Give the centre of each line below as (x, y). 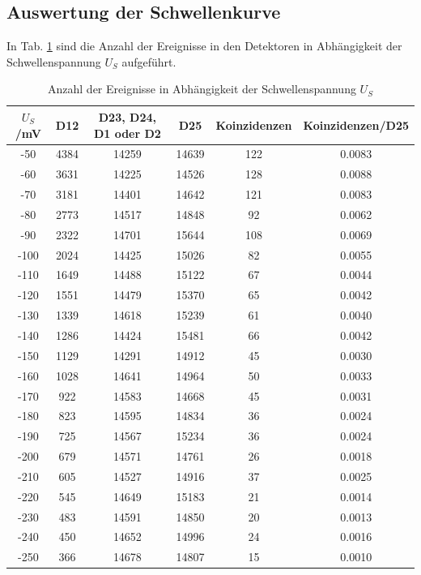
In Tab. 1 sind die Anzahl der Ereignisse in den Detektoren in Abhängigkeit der (204, 46)
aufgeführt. (149, 61)
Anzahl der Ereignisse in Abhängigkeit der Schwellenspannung (202, 89)
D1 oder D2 (127, 133)
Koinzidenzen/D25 (356, 124)
